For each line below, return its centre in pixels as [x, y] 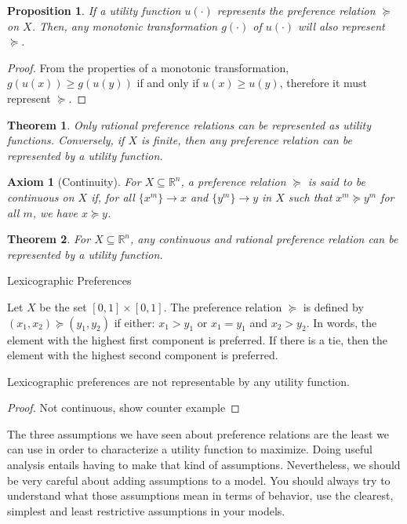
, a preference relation [233, 182]
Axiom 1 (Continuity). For [74, 182]
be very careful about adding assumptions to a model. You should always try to [199, 480]
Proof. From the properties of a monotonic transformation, [148, 67]
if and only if [168, 83]
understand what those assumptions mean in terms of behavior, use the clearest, [200, 495]
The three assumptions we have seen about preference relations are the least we [198, 433]
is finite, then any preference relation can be [247, 140]
